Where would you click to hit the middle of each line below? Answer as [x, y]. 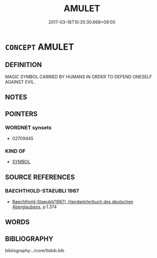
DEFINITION [24, 65]
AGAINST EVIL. [20, 82]
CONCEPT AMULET [39, 47]
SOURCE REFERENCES [40, 177]
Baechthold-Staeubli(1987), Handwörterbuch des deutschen [73, 201]
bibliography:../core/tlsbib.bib [35, 251]
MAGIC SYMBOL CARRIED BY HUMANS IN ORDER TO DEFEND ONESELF [78, 77]
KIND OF [15, 151]
